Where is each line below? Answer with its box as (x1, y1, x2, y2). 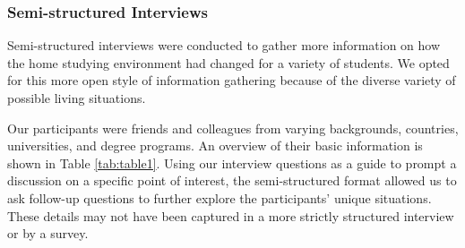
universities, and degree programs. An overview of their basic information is (7, 136, 423, 155)
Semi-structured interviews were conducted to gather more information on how (7, 36, 441, 55)
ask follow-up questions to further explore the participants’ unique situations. (7, 188, 432, 207)
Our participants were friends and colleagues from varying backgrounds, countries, (7, 118, 459, 137)
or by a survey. (7, 224, 89, 243)
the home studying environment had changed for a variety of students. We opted (7, 53, 450, 72)
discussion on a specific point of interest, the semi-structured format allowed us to (7, 171, 457, 190)
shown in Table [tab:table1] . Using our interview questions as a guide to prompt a (7, 153, 457, 172)
